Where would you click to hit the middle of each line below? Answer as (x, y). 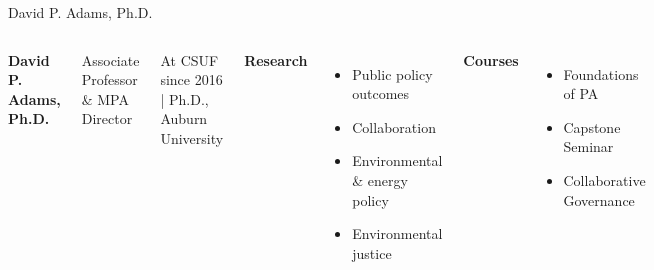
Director (107, 118)
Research (276, 59)
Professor (109, 79)
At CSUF (189, 59)
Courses (491, 59)
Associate (110, 59)
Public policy (392, 73)
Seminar (588, 146)
